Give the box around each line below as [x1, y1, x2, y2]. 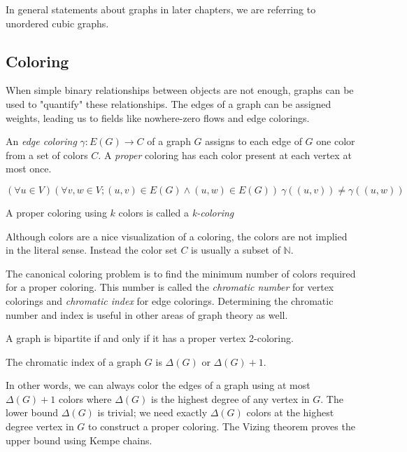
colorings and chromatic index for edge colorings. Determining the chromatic [6, 293, 334, 308]
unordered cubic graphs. [6, 15, 109, 30]
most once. [6, 161, 52, 176]
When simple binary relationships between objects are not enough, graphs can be [6, 83, 354, 97]
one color [316, 134, 355, 149]
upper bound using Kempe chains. [6, 432, 152, 447]
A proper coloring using [6, 205, 107, 219]
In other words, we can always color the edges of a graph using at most [6, 378, 310, 392]
